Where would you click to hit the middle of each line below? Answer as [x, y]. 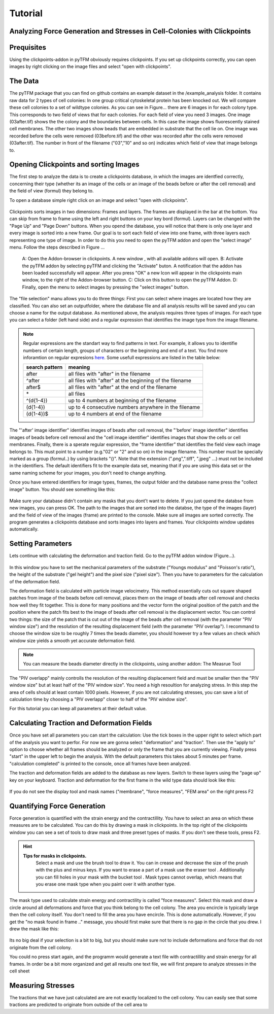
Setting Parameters [41, 544]
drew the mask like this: [34, 929]
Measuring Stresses [42, 985]
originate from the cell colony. [41, 947]
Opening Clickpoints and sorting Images [74, 165]
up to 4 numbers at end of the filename [115, 414]
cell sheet [20, 971]
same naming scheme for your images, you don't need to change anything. [88, 473]
